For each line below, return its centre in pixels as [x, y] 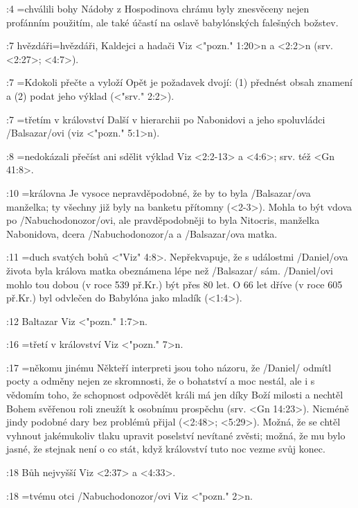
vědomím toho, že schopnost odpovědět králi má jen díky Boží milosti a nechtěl [175, 395]
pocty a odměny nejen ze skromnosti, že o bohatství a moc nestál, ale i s [161, 381]
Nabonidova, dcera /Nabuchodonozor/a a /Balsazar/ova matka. [142, 233]
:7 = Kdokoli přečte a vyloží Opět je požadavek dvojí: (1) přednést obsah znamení [179, 82]
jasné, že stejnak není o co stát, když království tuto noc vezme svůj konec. [166, 449]
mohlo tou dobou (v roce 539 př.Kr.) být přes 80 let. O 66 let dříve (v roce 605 [174, 284]
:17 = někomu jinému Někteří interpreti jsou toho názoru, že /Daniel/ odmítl [169, 367]
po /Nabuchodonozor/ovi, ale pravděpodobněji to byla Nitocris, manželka [163, 220]
